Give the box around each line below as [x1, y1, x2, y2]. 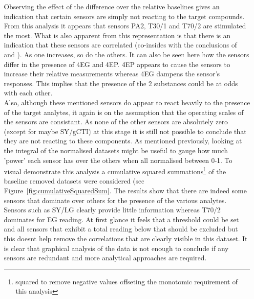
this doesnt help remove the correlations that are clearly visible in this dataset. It [4, 233, 248, 243]
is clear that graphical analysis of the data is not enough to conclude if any [4, 243, 229, 253]
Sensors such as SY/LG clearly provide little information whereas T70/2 [4, 205, 221, 215]
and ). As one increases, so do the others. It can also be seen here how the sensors [4, 49, 249, 59]
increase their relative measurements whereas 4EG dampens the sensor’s [4, 69, 220, 79]
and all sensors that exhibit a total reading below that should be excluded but [4, 224, 238, 234]
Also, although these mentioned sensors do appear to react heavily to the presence [4, 97, 250, 107]
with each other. [4, 88, 53, 98]
